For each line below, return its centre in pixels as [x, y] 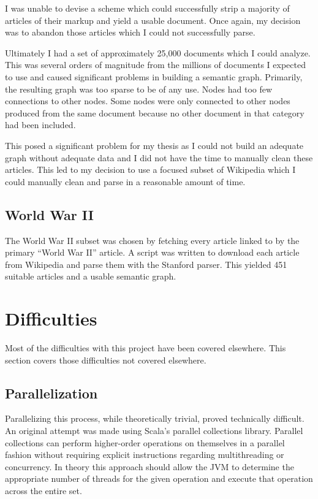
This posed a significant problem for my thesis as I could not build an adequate [154, 145]
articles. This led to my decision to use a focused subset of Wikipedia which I [150, 170]
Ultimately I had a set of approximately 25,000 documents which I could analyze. [158, 52]
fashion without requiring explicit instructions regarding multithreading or [145, 455]
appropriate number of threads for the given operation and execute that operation [159, 478]
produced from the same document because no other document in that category [155, 112]
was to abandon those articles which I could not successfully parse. [130, 32]
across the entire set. [44, 490]
